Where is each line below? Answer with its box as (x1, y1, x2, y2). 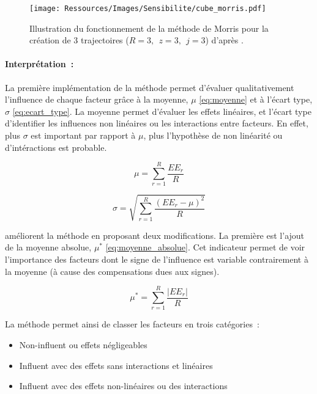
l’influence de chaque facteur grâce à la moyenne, (5, 93, 188, 106)
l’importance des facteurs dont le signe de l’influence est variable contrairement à (5, 253, 308, 266)
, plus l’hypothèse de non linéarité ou (143, 129, 283, 142)
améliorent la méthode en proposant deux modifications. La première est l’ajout (5, 228, 305, 241)
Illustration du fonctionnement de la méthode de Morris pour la (29, 21, 269, 34)
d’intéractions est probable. (5, 140, 107, 153)
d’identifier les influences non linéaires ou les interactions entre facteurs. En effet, (5, 117, 308, 130)
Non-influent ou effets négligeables (19, 338, 147, 351)
